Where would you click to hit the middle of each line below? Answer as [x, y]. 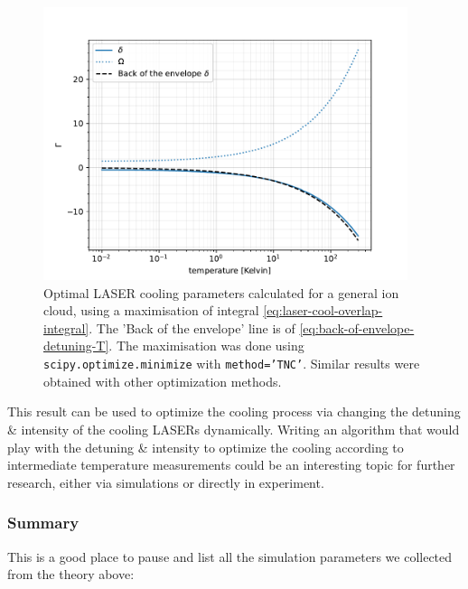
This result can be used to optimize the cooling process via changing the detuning [234, 411]
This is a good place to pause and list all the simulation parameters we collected [230, 556]
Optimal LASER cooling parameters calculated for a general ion [221, 292]
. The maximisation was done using [206, 346]
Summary [43, 523]
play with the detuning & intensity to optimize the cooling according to [206, 447]
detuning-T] [76, 346]
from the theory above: [71, 574]
